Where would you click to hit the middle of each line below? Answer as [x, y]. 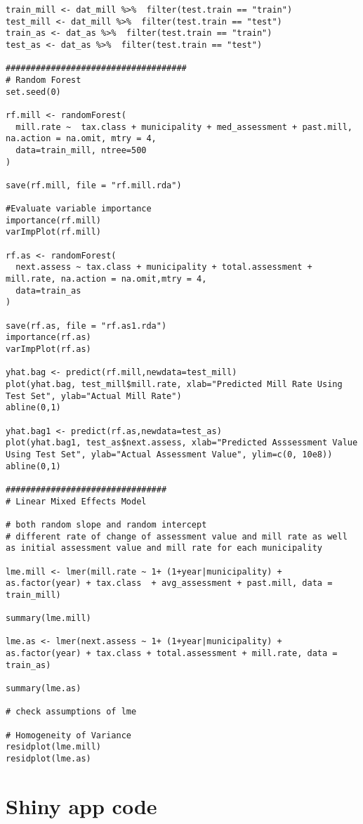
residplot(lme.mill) [54, 747]
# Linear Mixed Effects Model [76, 501]
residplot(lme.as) [48, 759]
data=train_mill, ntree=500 [81, 150]
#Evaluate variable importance [79, 209]
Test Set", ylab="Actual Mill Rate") [94, 396]
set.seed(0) [33, 92]
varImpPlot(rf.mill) [54, 232]
